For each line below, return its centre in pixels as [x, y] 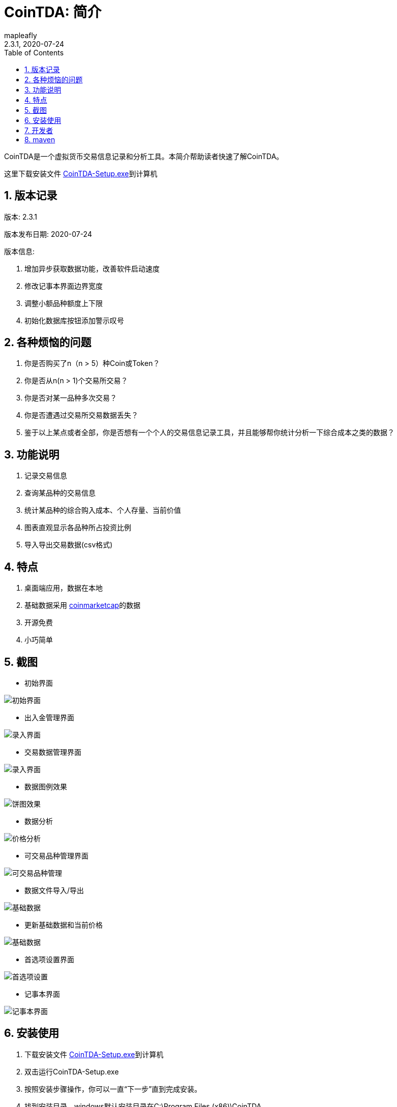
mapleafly [21, 35]
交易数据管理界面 [53, 752]
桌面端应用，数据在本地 [64, 588]
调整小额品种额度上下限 [64, 303]
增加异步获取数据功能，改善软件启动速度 [92, 268]
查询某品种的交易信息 [60, 493]
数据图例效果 [46, 786]
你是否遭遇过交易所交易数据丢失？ [81, 415]
